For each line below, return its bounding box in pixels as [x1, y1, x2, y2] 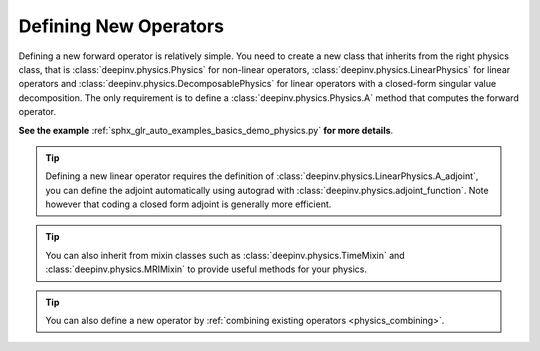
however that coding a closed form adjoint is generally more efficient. [45, 198, 332, 210]
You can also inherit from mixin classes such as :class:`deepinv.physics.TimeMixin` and [45, 249, 405, 261]
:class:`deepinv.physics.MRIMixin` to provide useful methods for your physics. [45, 263, 367, 275]
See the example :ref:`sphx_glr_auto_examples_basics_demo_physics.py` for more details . [18, 124, 394, 136]
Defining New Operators [18, 15, 225, 37]
